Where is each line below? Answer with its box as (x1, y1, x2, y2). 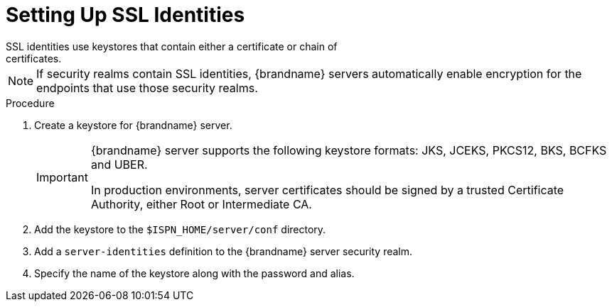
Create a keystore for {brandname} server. (34, 118, 232, 131)
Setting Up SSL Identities (6, 3, 245, 27)
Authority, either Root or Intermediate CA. (90, 196, 312, 211)
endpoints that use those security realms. (36, 80, 258, 95)
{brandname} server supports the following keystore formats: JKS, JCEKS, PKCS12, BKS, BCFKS (90, 143, 607, 157)
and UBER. (90, 157, 148, 172)
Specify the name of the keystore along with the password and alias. (34, 267, 355, 279)
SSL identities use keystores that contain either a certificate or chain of (6, 40, 338, 52)
